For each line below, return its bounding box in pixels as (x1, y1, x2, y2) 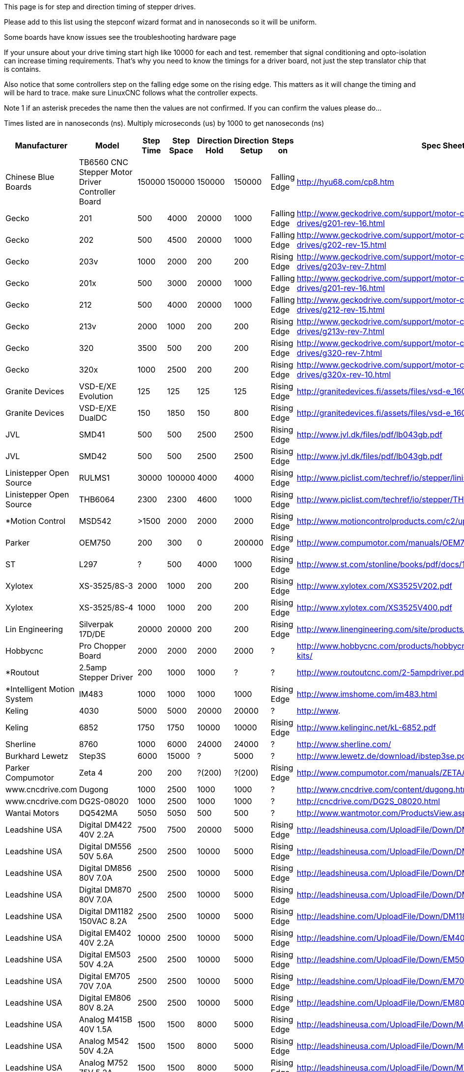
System (5, 694, 33, 704)
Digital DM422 (79, 820, 132, 830)
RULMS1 (79, 473, 110, 483)
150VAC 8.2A (79, 916, 127, 926)
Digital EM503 (79, 950, 131, 959)
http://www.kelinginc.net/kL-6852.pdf (296, 723, 436, 732)
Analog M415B (79, 1014, 132, 1024)
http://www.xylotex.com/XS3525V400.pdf (296, 603, 452, 612)
